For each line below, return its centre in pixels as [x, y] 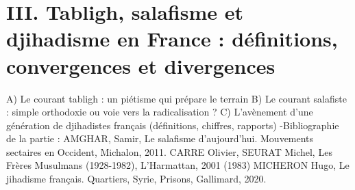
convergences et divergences [141, 65]
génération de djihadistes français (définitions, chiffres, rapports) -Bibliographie [173, 125]
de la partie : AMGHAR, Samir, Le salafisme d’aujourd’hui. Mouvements [160, 138]
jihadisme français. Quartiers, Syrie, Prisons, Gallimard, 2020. [136, 179]
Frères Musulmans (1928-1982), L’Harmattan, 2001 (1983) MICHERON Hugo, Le [178, 165]
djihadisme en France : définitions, [172, 39]
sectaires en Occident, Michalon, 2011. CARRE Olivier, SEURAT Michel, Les [169, 151]
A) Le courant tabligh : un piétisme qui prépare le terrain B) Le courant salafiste [176, 98]
